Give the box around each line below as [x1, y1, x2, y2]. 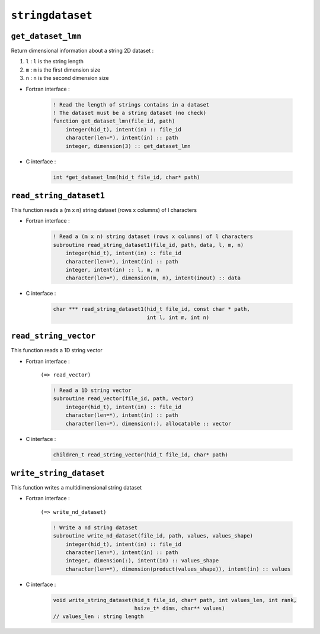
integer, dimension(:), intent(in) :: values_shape [65, 557, 219, 564]
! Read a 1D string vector [53, 387, 132, 394]
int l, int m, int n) [146, 314, 210, 321]
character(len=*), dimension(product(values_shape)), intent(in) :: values [65, 565, 291, 572]
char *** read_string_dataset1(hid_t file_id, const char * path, [53, 305, 250, 313]
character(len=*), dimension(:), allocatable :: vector [65, 420, 232, 427]
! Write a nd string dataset [53, 524, 138, 531]
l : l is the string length [25, 58, 84, 65]
